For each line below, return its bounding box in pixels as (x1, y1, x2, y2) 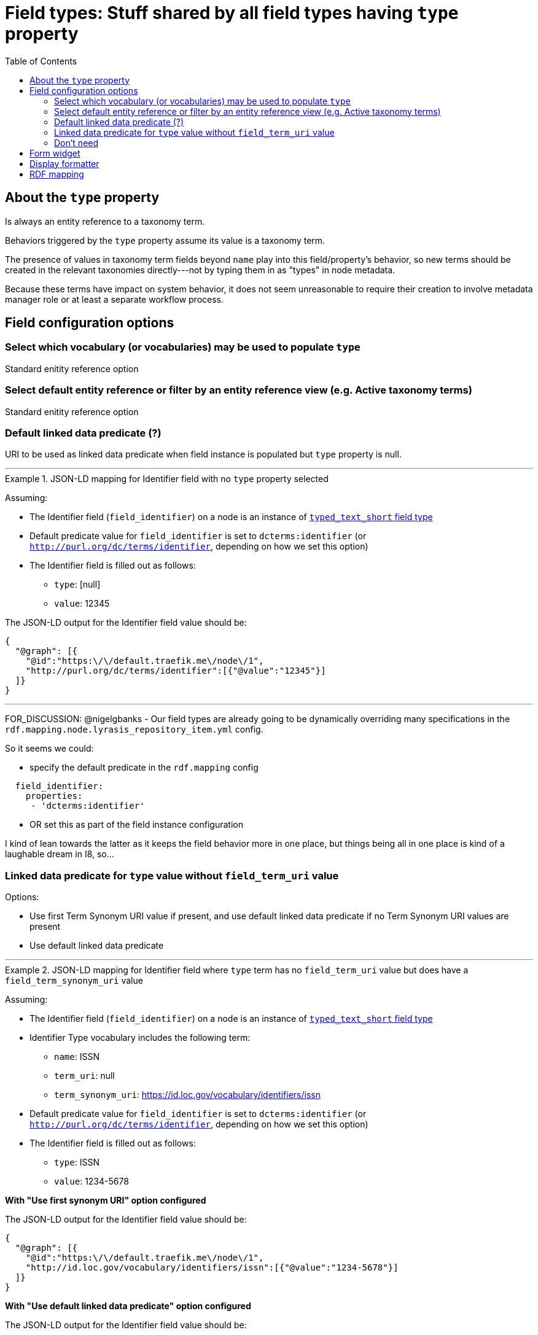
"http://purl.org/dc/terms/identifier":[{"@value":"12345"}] (25, 666, 326, 676)
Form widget (29, 147, 80, 158)
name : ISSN (54, 1051, 99, 1062)
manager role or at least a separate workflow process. (5, 294, 224, 305)
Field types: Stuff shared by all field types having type (5, 2, 459, 23)
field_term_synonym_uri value (5, 975, 143, 986)
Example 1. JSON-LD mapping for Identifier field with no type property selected (5, 473, 329, 485)
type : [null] (54, 579, 101, 590)
